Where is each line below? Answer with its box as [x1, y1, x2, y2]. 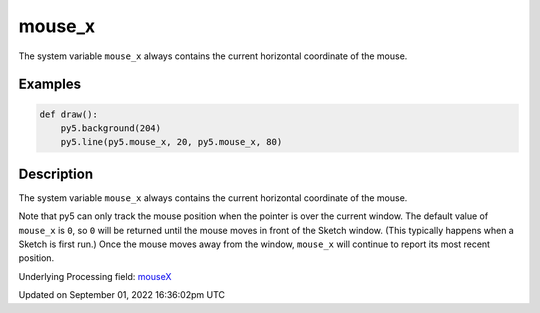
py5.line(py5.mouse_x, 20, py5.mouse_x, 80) [60, 136, 283, 148]
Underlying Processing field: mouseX [18, 270, 172, 282]
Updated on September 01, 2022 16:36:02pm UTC [18, 289, 225, 301]
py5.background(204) [60, 122, 162, 134]
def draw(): [39, 108, 99, 120]
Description [18, 165, 94, 182]
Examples [18, 76, 82, 93]
